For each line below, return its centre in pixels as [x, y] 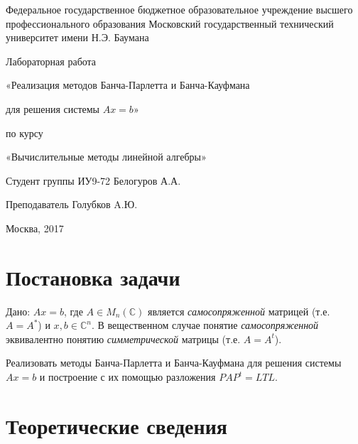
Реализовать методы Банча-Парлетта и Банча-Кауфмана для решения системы [174, 363]
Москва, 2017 [35, 228]
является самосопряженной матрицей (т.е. [239, 311]
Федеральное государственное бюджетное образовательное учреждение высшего [179, 9]
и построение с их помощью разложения [128, 377]
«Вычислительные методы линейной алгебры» [106, 157]
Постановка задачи [93, 277]
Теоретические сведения [116, 425]
